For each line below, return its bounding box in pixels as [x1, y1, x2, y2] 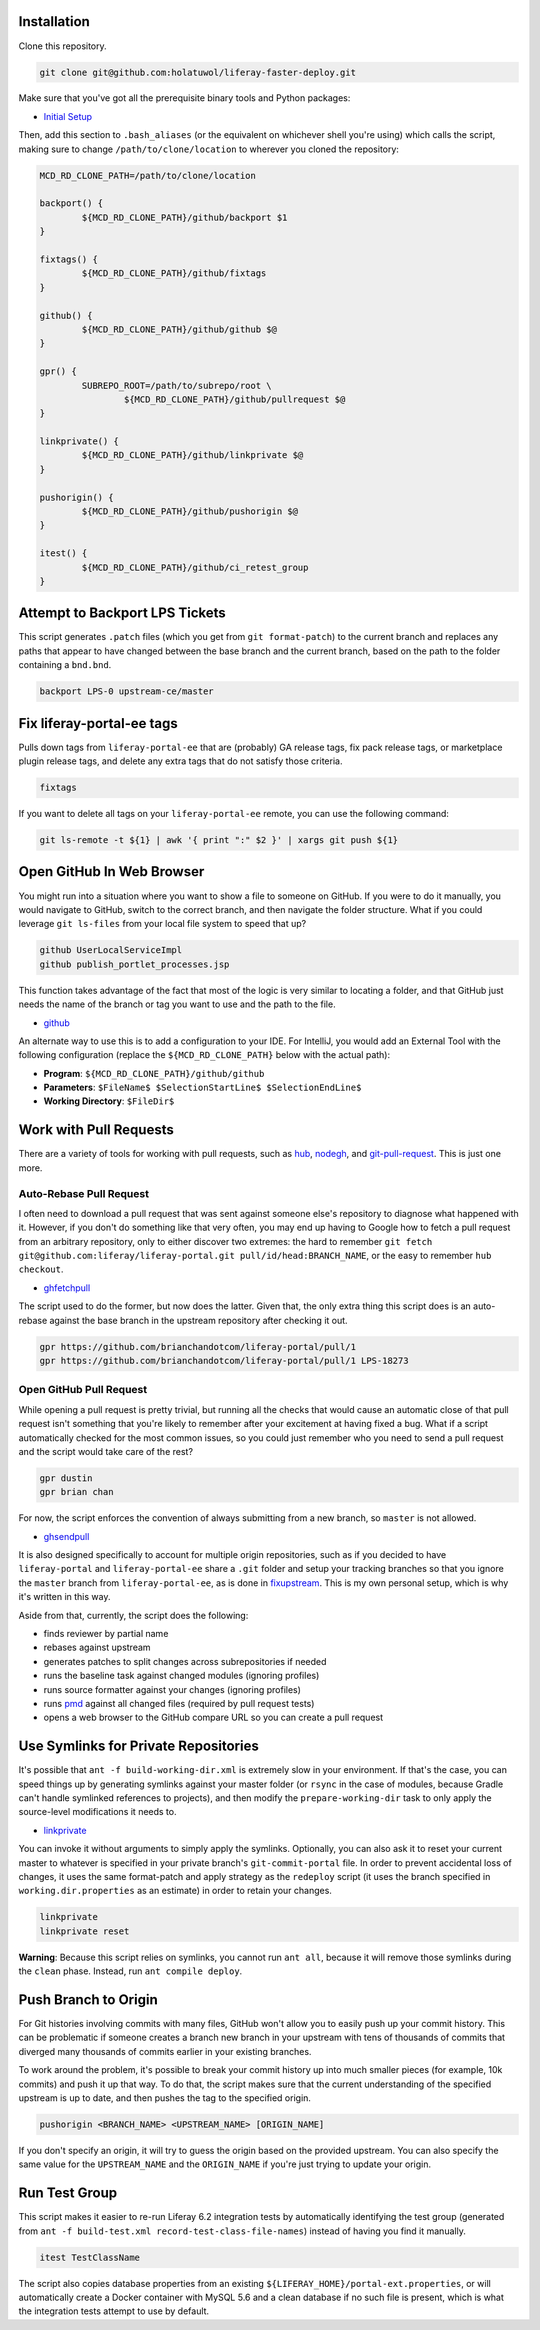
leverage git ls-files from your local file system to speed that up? [18, 918, 307, 930]
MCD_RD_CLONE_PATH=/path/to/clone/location [39, 170, 257, 181]
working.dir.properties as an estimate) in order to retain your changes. [18, 1885, 332, 1897]
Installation [18, 13, 90, 30]
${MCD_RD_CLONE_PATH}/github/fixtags [81, 268, 267, 279]
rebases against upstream [43, 1641, 151, 1654]
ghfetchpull [43, 1281, 91, 1294]
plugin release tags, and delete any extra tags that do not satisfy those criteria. [18, 755, 343, 767]
